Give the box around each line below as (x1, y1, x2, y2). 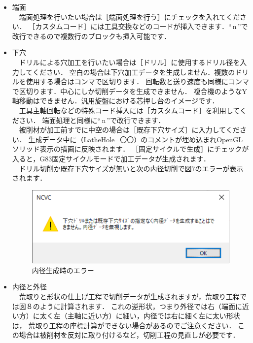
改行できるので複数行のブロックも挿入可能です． (12, 31, 171, 41)
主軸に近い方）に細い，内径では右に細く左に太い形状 (67, 311, 240, 321)
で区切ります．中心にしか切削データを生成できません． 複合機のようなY (12, 86, 247, 96)
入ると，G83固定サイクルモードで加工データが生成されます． (12, 153, 210, 163)
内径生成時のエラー (32, 265, 94, 275)
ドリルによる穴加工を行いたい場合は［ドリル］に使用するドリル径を (19, 57, 240, 67)
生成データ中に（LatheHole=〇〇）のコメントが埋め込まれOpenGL (28, 134, 243, 144)
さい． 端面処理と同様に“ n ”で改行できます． (19, 115, 165, 125)
